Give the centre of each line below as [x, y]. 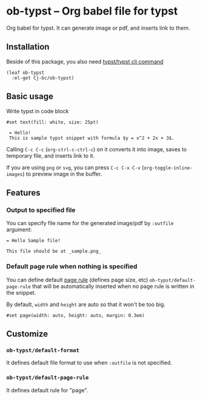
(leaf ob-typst [25, 73]
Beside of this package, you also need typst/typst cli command [85, 61]
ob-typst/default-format [43, 350]
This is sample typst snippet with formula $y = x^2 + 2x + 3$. [91, 138]
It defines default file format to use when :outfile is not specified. [89, 363]
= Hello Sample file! [34, 241]
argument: [19, 230]
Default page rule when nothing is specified [72, 266]
